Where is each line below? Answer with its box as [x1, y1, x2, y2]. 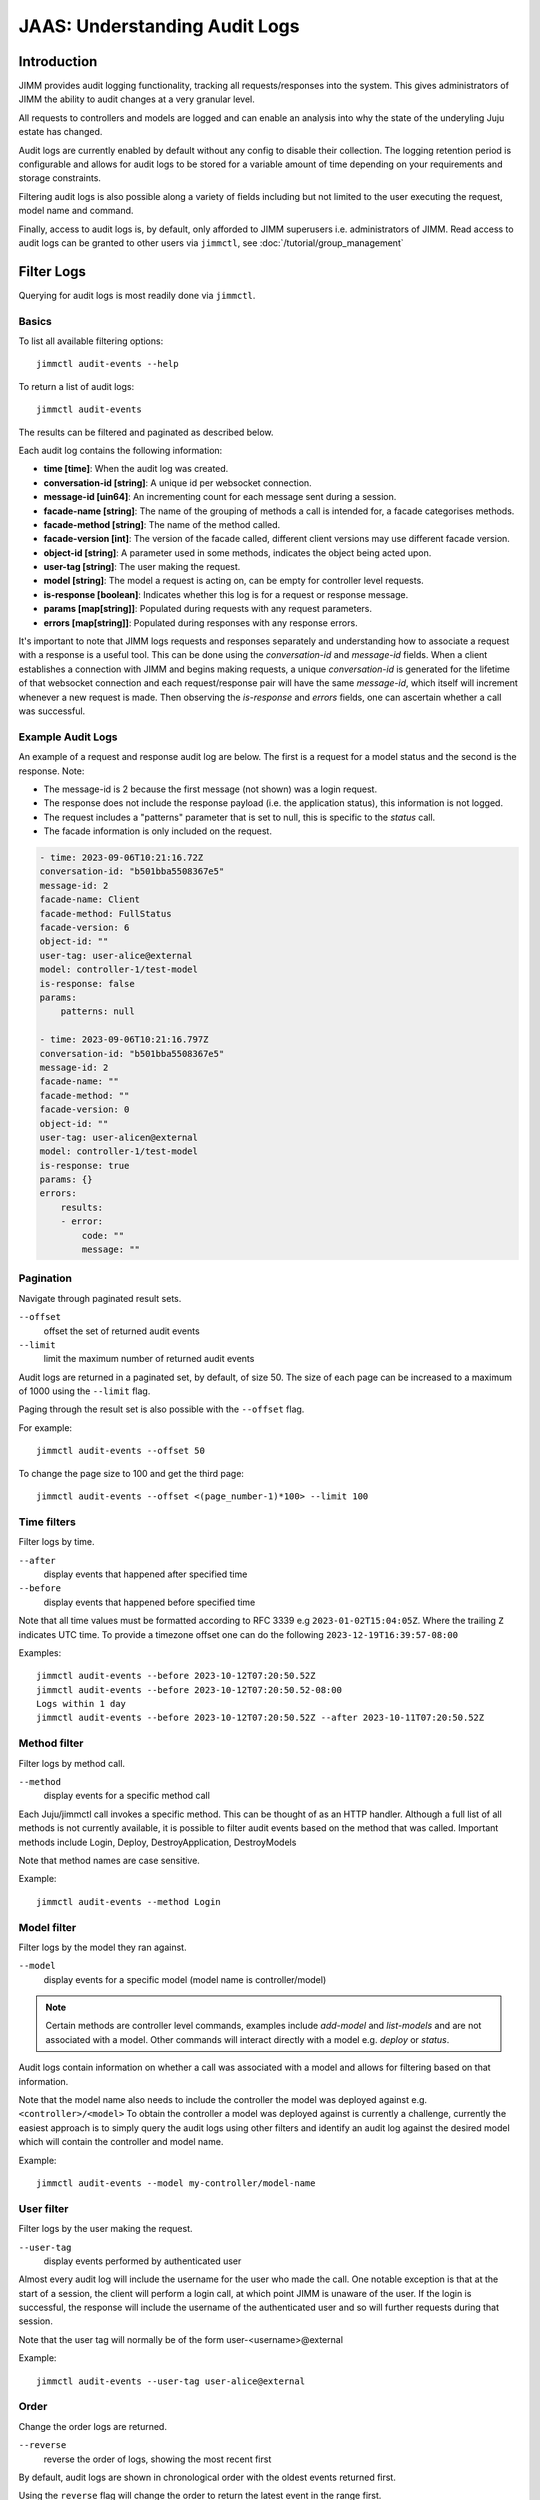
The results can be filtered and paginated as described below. [18, 426, 274, 438]
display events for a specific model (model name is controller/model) [43, 1973, 327, 1985]
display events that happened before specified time [43, 1596, 256, 1608]
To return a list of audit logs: [18, 380, 135, 392]
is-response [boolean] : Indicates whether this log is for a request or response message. [43, 588, 409, 600]
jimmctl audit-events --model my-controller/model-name [36, 2177, 316, 2189]
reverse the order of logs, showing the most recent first [43, 2453, 272, 2465]
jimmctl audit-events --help [36, 358, 179, 370]
